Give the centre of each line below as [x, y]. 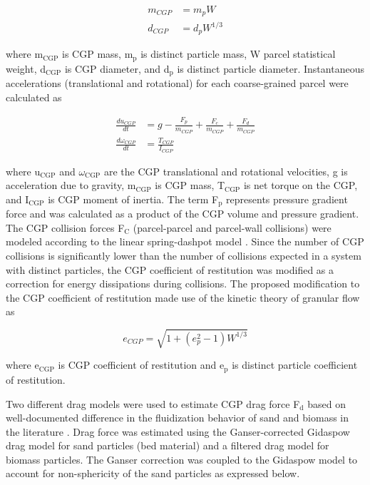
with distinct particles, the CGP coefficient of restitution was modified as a [170, 269]
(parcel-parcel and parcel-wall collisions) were [232, 227]
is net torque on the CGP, [300, 185]
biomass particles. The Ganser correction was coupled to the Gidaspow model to [182, 459]
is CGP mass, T [190, 185]
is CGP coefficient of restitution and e [141, 365]
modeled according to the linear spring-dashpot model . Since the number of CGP [185, 241]
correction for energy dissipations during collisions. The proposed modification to [183, 284]
